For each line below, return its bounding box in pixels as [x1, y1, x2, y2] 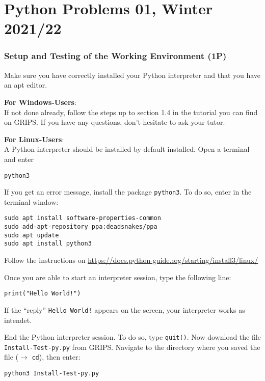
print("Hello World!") [4, 290, 81, 297]
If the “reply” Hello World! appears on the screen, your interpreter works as [4, 304, 245, 315]
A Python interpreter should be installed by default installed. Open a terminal [4, 144, 250, 154]
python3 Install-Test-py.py [4, 370, 99, 377]
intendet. [4, 314, 32, 325]
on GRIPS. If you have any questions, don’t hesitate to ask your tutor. [4, 117, 225, 127]
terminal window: [4, 196, 59, 207]
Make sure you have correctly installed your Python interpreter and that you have [4, 69, 261, 80]
